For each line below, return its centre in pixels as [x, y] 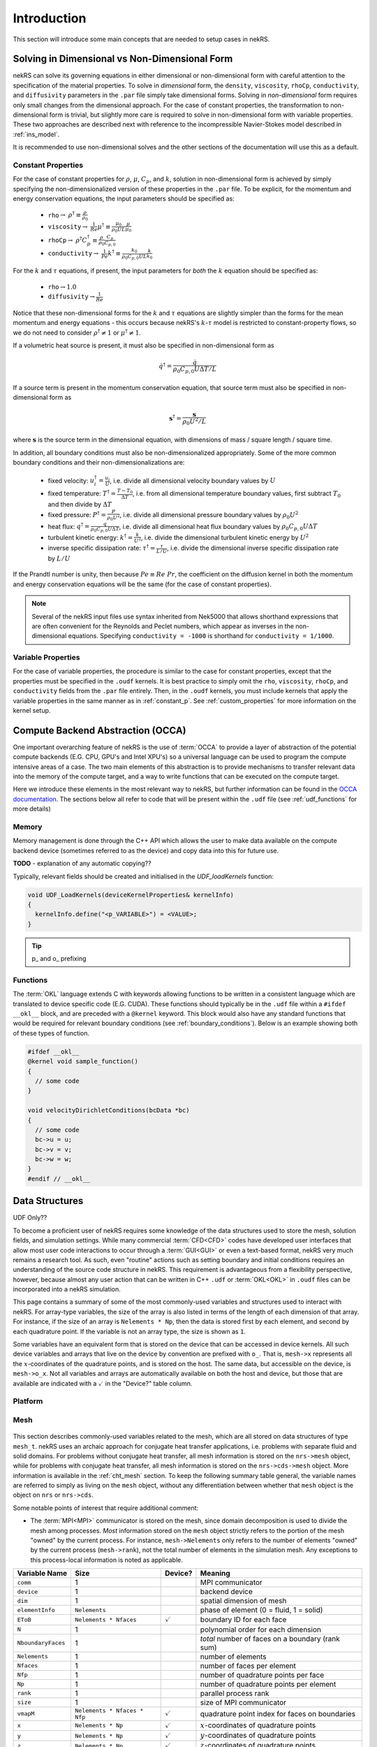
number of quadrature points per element [268, 1684]
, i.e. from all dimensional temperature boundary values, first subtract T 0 [237, 494]
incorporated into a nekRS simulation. [67, 1289]
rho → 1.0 [62, 287]
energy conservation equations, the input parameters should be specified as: [124, 198]
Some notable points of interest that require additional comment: [106, 1508]
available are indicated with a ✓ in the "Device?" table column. [103, 1383]
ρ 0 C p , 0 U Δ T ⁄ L [194, 370]
